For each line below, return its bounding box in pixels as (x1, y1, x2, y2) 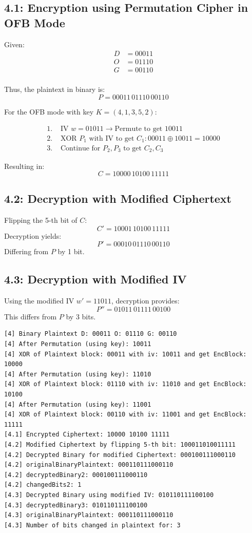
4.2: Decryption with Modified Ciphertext (4, 191, 231, 206)
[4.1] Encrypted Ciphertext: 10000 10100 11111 (4, 431, 170, 439)
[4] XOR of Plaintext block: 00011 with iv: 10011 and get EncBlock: (4, 350, 247, 358)
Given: (4, 39, 25, 49)
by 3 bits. (66, 311, 96, 321)
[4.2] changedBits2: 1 (4, 481, 82, 489)
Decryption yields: (4, 230, 62, 241)
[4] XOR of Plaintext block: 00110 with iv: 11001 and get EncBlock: (4, 411, 247, 418)
